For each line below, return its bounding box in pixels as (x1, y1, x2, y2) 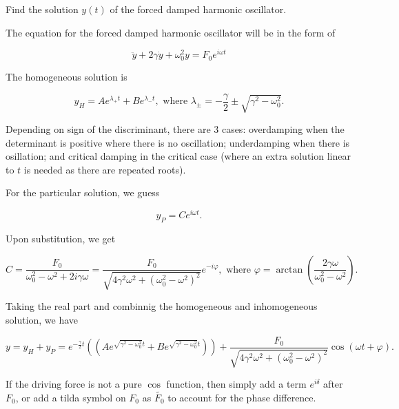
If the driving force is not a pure (6, 377, 142, 391)
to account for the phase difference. (167, 390, 316, 404)
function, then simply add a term (166, 377, 307, 391)
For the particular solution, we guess (6, 185, 160, 200)
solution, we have (6, 313, 79, 327)
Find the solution (6, 2, 79, 16)
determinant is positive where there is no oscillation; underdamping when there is (6, 135, 350, 149)
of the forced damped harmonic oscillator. (110, 2, 287, 16)
